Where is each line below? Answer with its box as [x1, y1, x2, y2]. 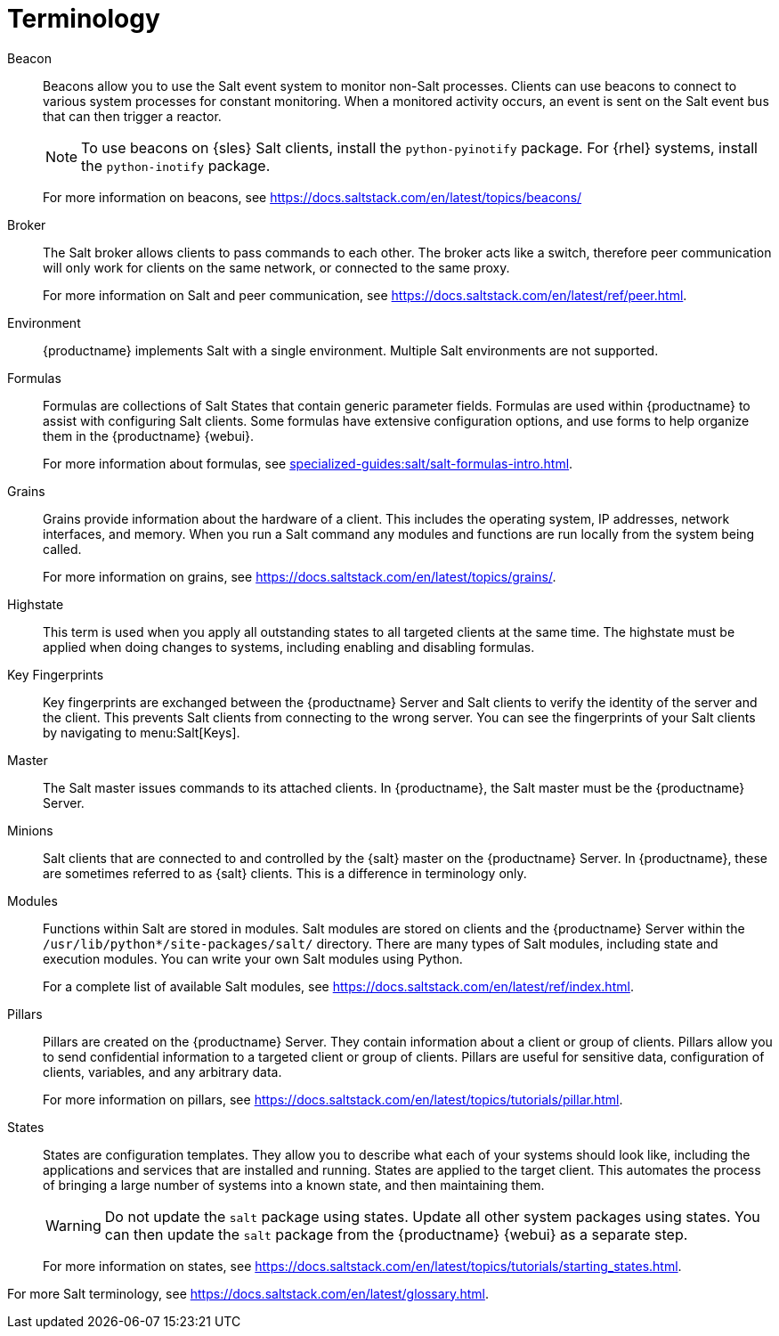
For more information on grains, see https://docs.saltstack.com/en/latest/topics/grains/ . [43, 568, 556, 584]
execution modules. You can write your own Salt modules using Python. [43, 950, 463, 966]
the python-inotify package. [81, 156, 271, 175]
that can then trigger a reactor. [43, 108, 222, 124]
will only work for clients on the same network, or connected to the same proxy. [43, 259, 510, 275]
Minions [7, 822, 53, 838]
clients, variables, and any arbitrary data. [43, 1063, 282, 1079]
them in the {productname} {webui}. [43, 428, 255, 444]
